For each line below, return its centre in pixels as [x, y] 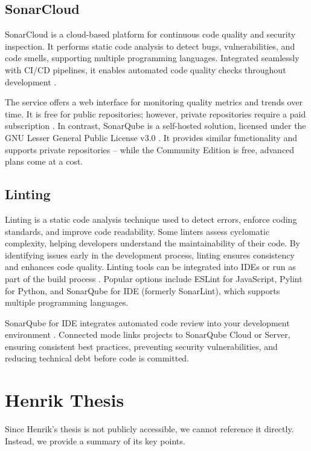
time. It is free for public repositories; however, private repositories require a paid [155, 114]
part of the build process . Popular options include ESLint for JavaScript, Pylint [154, 278]
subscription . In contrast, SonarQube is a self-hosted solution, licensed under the [155, 126]
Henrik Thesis [65, 400]
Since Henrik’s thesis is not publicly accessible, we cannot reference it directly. [149, 429]
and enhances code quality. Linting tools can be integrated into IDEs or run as [150, 267]
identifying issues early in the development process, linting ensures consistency [150, 255]
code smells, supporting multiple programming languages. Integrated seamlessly [152, 58]
